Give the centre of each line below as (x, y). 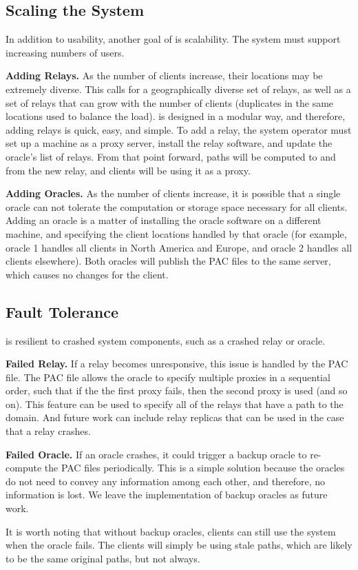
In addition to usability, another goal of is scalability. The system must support (173, 39)
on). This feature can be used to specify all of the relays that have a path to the (175, 404)
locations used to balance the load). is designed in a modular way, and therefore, (176, 116)
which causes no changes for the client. (87, 274)
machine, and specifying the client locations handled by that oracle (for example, (176, 233)
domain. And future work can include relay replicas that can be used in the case (175, 417)
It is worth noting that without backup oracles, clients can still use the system (171, 531)
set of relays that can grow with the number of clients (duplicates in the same (170, 102)
